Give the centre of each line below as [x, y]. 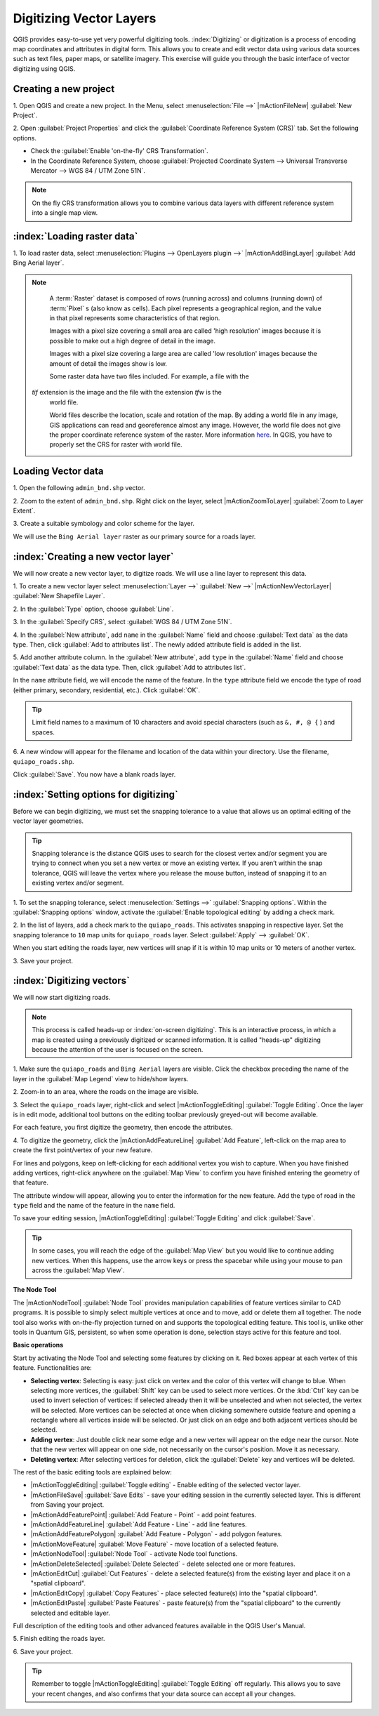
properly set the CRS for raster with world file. [116, 444]
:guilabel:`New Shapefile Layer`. [59, 596]
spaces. [44, 732]
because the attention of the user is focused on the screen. [118, 1049]
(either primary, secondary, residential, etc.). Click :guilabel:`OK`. [106, 690]
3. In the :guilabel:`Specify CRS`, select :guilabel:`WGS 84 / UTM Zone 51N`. [122, 622]
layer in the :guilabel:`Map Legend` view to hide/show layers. [101, 1078]
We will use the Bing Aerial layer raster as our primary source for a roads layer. [134, 536]
